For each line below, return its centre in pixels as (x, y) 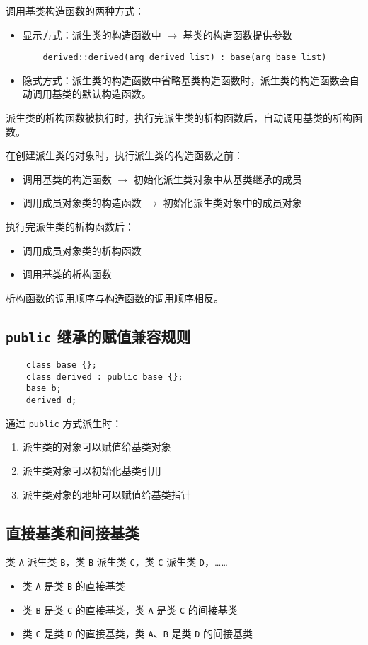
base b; (44, 389)
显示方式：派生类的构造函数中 (92, 34)
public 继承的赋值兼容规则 (98, 336)
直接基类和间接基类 (73, 532)
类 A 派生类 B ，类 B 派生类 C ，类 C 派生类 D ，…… (117, 562)
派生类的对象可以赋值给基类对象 (97, 447)
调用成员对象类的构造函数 (82, 203)
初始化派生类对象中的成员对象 (232, 203)
